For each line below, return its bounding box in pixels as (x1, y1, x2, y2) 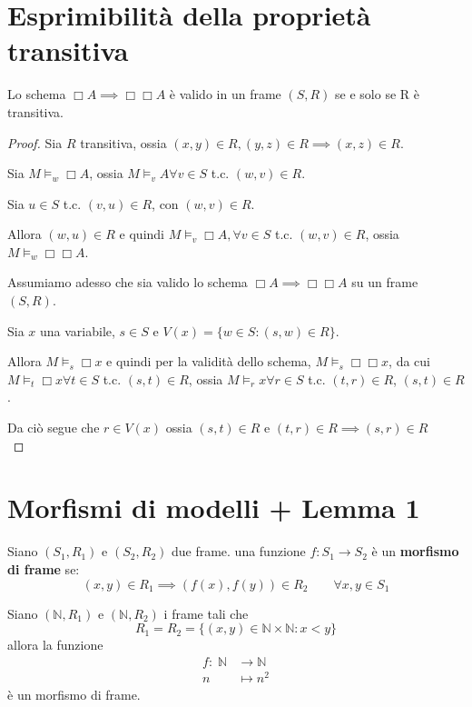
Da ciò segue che (7, 418, 100, 437)
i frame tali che (163, 603, 249, 622)
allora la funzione (7, 635, 103, 654)
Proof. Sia (7, 133, 63, 152)
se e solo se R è (335, 85, 419, 104)
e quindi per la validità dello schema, (106, 352, 311, 371)
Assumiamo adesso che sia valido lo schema (7, 273, 248, 292)
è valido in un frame (169, 85, 281, 104)
